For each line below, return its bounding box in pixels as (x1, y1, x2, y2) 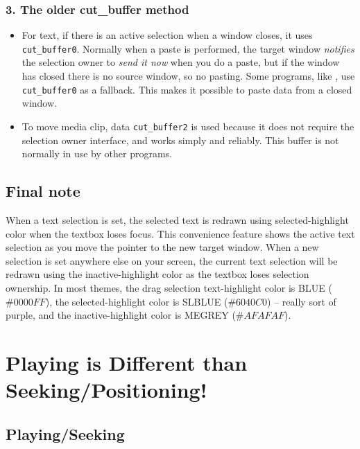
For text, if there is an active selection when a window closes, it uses (22, 28, 313, 42)
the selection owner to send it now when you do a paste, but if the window (22, 55, 340, 69)
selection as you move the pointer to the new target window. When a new (6, 240, 319, 254)
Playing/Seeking (6, 423, 125, 444)
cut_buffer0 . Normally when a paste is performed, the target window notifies (22, 41, 354, 55)
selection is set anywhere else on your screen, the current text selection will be (6, 253, 338, 267)
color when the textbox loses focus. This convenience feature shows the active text (6, 226, 355, 240)
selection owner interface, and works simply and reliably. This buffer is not (22, 132, 339, 147)
